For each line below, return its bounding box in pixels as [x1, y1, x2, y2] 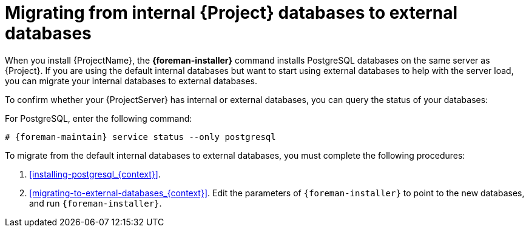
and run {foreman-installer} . [29, 197, 162, 208]
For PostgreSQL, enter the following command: [5, 113, 192, 124]
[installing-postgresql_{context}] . [29, 168, 161, 179]
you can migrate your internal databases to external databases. [5, 75, 257, 86]
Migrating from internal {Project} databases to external [5, 2, 458, 23]
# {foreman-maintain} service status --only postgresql [5, 131, 276, 142]
